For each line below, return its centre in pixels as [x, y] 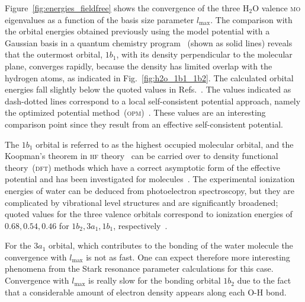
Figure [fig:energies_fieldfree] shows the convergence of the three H [127, 8]
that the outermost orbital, [54, 54]
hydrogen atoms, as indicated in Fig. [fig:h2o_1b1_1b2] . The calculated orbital [149, 77]
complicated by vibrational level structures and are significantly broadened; [142, 202]
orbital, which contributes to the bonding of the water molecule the [171, 245]
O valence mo [277, 8]
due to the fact [264, 280]
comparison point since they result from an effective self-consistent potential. [144, 124]
